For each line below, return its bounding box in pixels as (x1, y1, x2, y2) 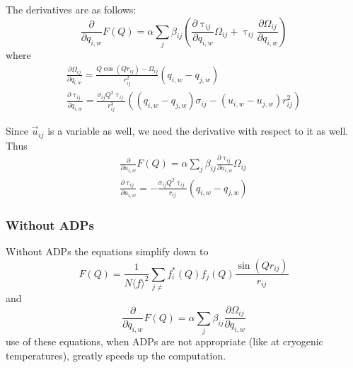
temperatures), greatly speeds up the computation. (6, 347, 226, 362)
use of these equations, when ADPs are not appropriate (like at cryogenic (6, 334, 323, 349)
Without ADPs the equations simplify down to (6, 243, 209, 258)
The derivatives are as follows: (6, 2, 137, 16)
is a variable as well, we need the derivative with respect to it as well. (47, 123, 349, 138)
